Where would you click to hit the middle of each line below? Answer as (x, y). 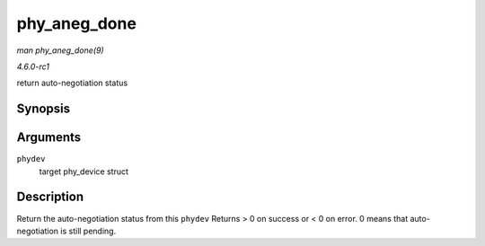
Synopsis (44, 109)
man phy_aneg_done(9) (60, 50)
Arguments (49, 138)
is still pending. (88, 231)
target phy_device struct (84, 171)
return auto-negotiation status (72, 83)
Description (50, 197)
